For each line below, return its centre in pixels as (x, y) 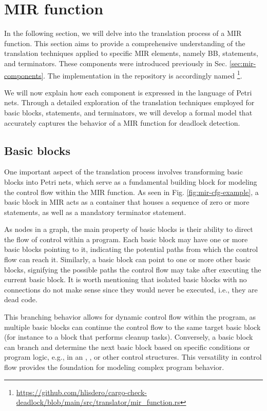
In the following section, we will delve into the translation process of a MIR (123, 33)
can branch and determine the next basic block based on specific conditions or (127, 347)
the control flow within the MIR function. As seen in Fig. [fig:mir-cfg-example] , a (131, 192)
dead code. (21, 299)
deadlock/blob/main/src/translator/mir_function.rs (98, 402)
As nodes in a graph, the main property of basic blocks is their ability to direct (129, 229)
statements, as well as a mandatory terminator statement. (95, 212)
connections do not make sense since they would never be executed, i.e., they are (131, 289)
